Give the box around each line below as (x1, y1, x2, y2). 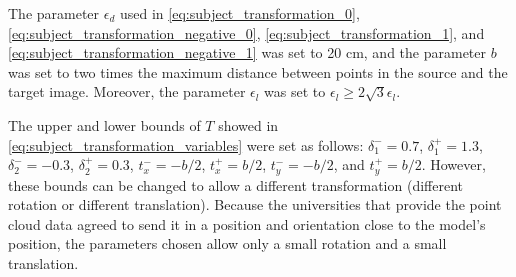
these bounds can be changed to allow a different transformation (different (8, 174, 463, 195)
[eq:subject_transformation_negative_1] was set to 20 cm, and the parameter (8, 42, 487, 63)
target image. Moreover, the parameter (8, 81, 246, 102)
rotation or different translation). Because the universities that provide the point (8, 194, 502, 215)
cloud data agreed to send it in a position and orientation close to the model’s (8, 213, 486, 234)
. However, (421, 154, 486, 175)
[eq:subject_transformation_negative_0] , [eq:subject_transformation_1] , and (8, 22, 485, 43)
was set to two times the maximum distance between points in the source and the (8, 61, 508, 82)
